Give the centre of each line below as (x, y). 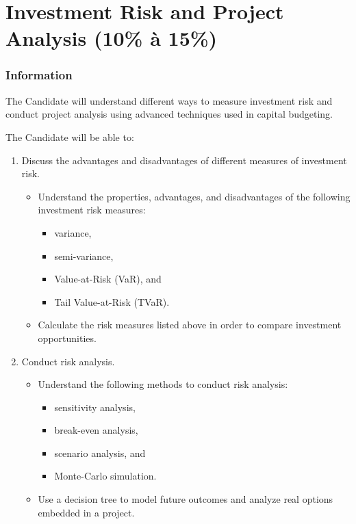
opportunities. (67, 338)
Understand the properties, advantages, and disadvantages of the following (194, 196)
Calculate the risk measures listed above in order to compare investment (190, 325)
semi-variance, (84, 256)
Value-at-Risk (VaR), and (108, 279)
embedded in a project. (86, 512)
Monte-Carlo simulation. (105, 476)
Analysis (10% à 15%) (112, 38)
